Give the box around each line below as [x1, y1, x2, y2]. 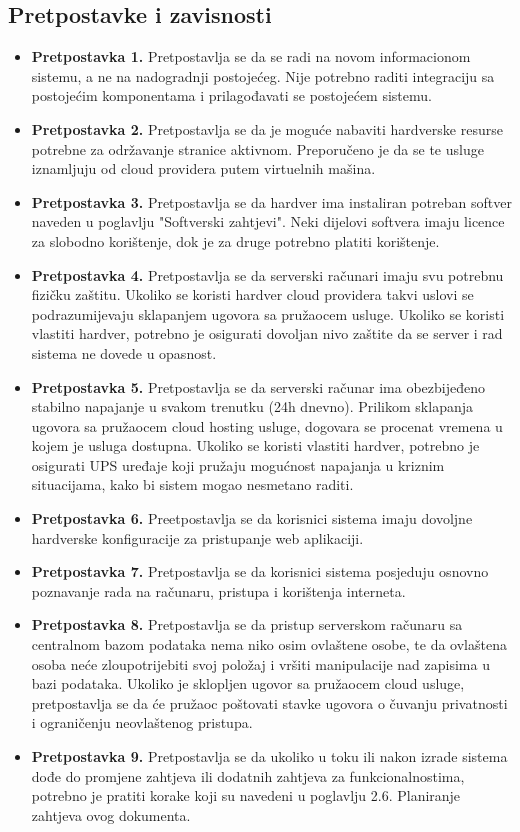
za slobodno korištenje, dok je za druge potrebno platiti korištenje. [31, 230, 440, 251]
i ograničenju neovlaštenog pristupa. [31, 712, 253, 733]
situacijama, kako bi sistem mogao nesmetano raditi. [31, 474, 354, 495]
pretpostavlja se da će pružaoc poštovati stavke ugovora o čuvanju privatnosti [31, 692, 508, 713]
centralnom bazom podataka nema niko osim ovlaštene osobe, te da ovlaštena [31, 634, 507, 655]
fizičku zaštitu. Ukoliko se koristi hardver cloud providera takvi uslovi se [31, 284, 474, 305]
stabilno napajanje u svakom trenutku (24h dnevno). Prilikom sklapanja [31, 396, 473, 417]
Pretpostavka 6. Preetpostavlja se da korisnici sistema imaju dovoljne [31, 508, 473, 529]
